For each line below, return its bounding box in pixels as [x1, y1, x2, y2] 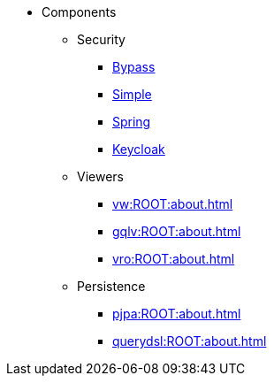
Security [77, 32, 126, 47]
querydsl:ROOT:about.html [112, 333, 267, 349]
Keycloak [112, 142, 165, 157]
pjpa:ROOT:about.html [112, 306, 241, 321]
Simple [112, 87, 152, 102]
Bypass [112, 59, 156, 74]
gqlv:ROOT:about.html [112, 224, 241, 239]
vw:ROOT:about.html [112, 196, 233, 211]
